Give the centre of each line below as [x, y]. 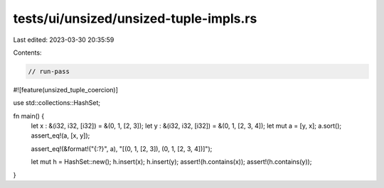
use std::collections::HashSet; [57, 103]
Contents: [27, 52]
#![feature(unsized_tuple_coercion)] [66, 89]
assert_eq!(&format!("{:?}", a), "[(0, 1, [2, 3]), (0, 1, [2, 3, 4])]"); [122, 148]
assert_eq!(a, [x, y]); [60, 136]
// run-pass [49, 71]
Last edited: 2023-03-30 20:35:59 [64, 40]
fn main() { [29, 116]
